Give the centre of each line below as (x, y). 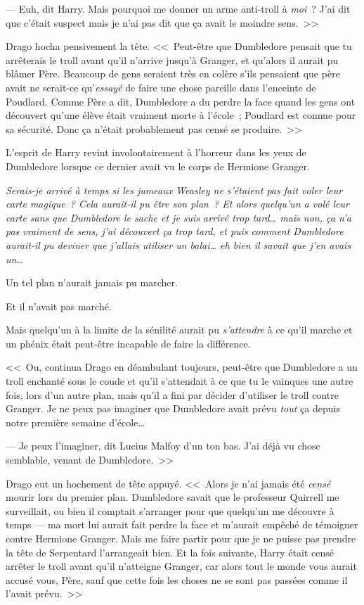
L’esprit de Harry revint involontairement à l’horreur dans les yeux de (156, 152)
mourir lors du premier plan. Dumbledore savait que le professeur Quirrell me (173, 497)
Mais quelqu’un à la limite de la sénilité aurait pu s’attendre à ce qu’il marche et (179, 330)
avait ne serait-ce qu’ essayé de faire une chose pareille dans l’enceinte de (161, 87)
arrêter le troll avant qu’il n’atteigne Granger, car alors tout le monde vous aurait (181, 566)
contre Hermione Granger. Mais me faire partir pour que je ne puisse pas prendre (181, 538)
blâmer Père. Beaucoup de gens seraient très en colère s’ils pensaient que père (173, 74)
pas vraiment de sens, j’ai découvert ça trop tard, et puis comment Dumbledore (175, 231)
